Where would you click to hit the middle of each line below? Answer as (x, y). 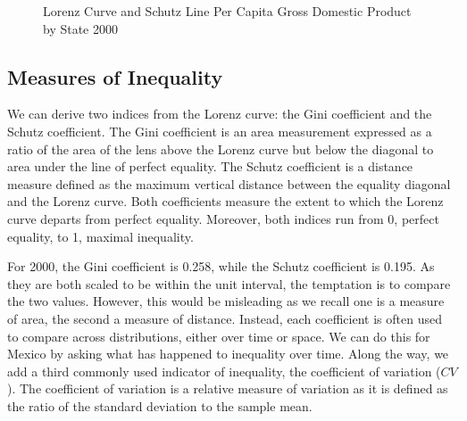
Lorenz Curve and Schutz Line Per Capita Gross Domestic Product (227, 11)
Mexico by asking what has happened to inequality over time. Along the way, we (228, 354)
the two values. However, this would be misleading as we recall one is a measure (226, 301)
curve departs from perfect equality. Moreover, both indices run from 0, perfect (223, 218)
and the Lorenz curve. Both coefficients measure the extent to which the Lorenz (225, 201)
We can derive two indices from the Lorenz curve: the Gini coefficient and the (220, 114)
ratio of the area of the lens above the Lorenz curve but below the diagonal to (221, 149)
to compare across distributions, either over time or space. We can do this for (219, 336)
